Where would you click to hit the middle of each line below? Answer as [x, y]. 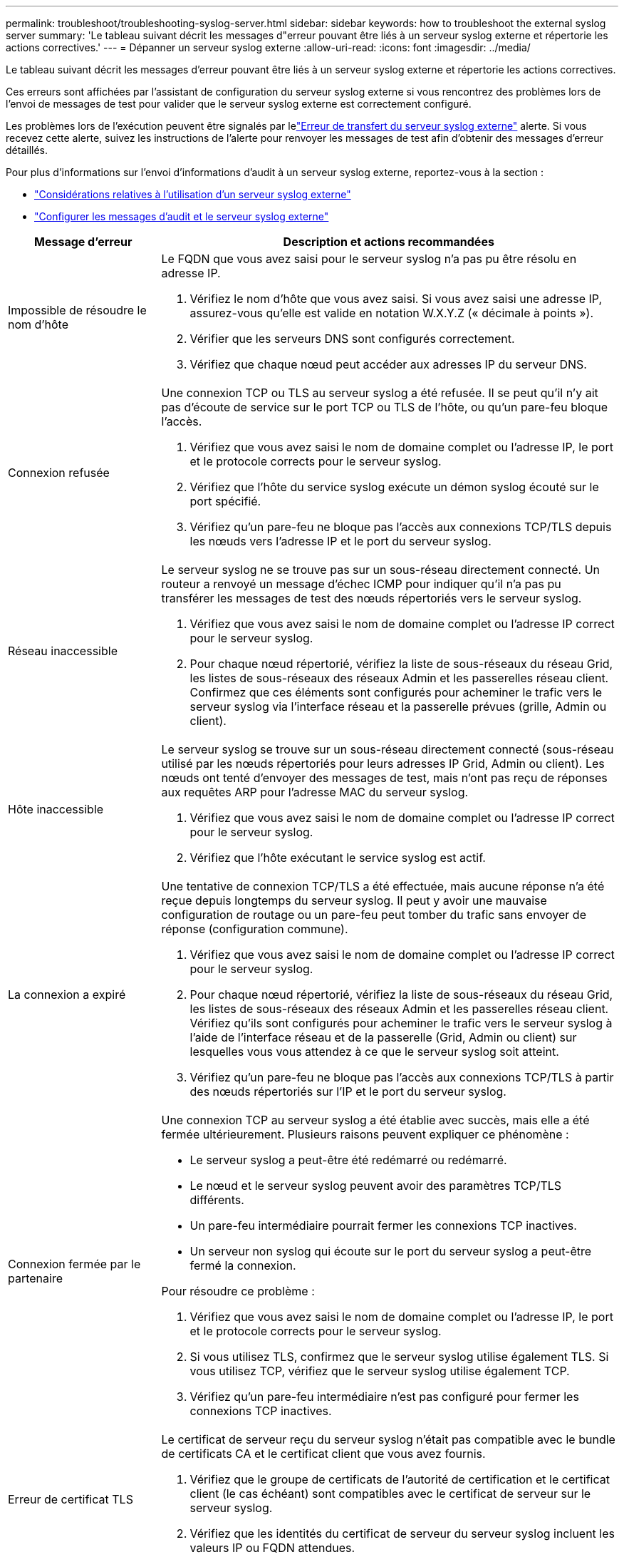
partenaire [36, 1278]
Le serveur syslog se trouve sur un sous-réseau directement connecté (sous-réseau [388, 749]
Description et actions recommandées [389, 242]
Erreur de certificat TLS [71, 1499]
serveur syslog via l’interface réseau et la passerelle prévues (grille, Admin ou [398, 706]
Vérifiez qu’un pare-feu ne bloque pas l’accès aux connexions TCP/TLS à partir [402, 1077]
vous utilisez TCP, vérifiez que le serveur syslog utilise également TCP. [380, 1371]
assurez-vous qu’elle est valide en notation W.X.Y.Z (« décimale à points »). [391, 313]
